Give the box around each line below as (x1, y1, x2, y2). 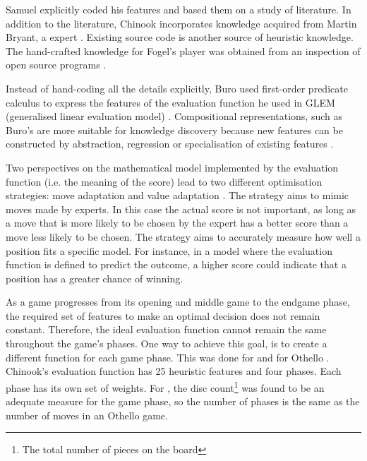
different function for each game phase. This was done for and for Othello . (6, 349, 330, 364)
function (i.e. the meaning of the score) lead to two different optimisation (6, 174, 323, 188)
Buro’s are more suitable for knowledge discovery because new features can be (6, 122, 343, 137)
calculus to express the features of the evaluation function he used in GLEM (6, 95, 335, 109)
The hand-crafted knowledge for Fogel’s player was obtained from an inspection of (6, 43, 361, 58)
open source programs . (6, 57, 107, 72)
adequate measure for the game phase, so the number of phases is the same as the (6, 394, 360, 409)
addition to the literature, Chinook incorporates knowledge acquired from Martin (6, 16, 357, 30)
